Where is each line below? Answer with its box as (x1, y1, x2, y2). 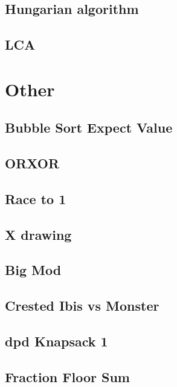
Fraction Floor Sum (5, 367, 130, 386)
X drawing (5, 225, 72, 243)
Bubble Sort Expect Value (5, 118, 173, 137)
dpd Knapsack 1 (5, 332, 108, 351)
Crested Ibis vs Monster (5, 296, 159, 315)
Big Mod (5, 260, 62, 279)
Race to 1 (5, 189, 66, 208)
